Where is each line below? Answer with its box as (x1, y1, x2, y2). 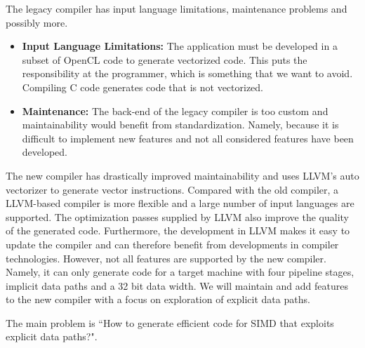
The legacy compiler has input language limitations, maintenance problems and (6, 1, 347, 15)
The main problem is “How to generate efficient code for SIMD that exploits (6, 315, 334, 330)
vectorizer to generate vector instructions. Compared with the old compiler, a (6, 182, 339, 196)
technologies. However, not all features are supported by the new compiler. (6, 250, 326, 265)
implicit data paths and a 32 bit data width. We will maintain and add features (6, 278, 348, 293)
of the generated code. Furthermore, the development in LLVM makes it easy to (6, 223, 350, 238)
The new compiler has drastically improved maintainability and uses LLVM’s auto (6, 168, 359, 182)
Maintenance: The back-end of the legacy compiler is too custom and (22, 103, 328, 118)
